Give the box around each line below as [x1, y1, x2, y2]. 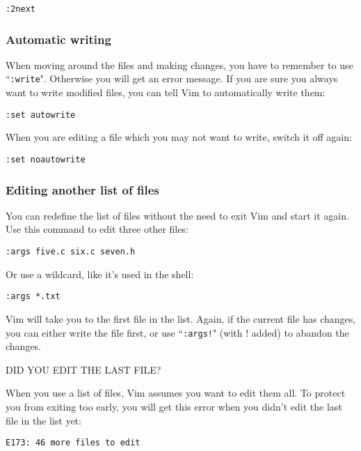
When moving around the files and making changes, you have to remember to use [6, 57, 353, 72]
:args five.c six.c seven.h [6, 247, 136, 257]
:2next [6, 4, 35, 14]
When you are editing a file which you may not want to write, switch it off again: [6, 130, 352, 144]
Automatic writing [6, 30, 111, 47]
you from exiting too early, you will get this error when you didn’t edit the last [6, 399, 342, 413]
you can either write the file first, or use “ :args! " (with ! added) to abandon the [6, 325, 349, 339]
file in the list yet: [6, 413, 81, 427]
